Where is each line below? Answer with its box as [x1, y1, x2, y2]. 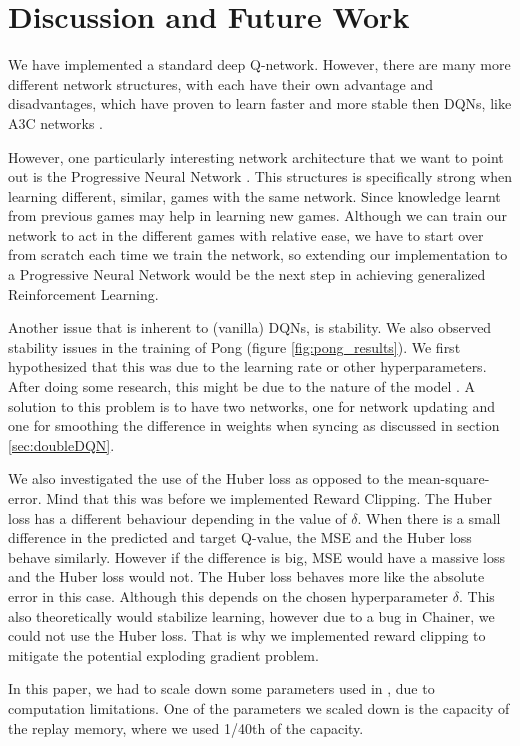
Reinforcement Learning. [8, 283, 159, 304]
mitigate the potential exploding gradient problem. [8, 644, 319, 665]
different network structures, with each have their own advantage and [8, 73, 433, 94]
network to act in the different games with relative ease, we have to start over [8, 224, 484, 245]
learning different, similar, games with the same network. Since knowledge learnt [8, 185, 501, 206]
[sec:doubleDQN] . [8, 434, 115, 455]
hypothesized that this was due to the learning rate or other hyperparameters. [8, 356, 487, 377]
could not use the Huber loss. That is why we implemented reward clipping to [8, 625, 486, 646]
